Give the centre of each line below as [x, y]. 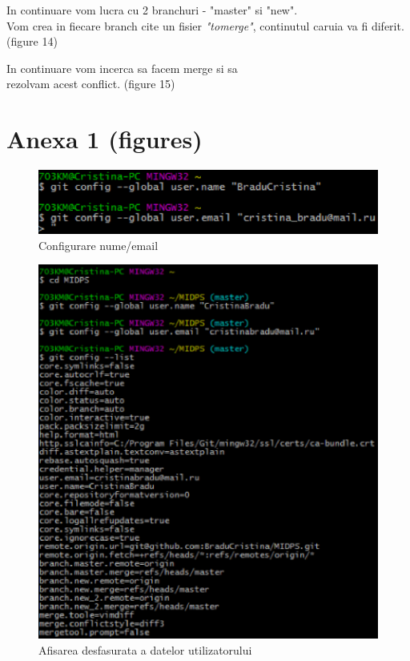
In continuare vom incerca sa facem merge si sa [122, 68]
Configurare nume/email [98, 245]
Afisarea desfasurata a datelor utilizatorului [145, 650]
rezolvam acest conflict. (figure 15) [91, 84]
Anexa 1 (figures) [105, 139]
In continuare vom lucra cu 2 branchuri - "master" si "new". [152, 10]
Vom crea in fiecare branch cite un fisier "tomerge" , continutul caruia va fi [187, 25]
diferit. [388, 25]
